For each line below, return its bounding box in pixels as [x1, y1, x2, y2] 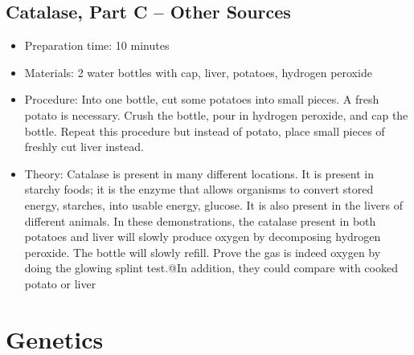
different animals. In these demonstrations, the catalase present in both [24, 212, 376, 229]
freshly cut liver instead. [24, 138, 144, 155]
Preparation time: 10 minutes [24, 37, 170, 54]
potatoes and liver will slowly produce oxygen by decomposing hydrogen [24, 228, 381, 245]
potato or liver [24, 275, 96, 292]
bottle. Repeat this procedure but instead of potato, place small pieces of [24, 122, 385, 139]
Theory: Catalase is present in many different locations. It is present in [24, 165, 374, 182]
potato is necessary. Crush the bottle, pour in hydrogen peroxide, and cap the [24, 106, 408, 123]
